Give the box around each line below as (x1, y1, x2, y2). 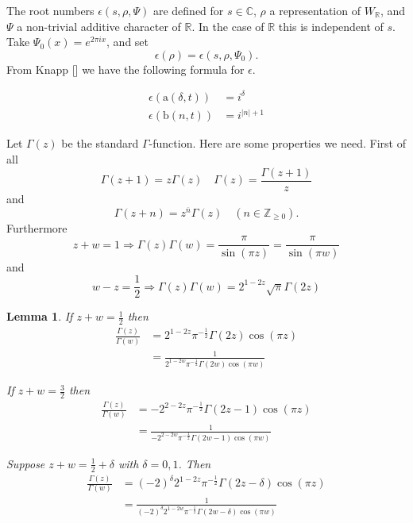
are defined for (152, 2, 224, 18)
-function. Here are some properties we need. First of (149, 135, 406, 152)
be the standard (61, 135, 139, 152)
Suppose (6, 455, 45, 471)
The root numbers (6, 2, 95, 18)
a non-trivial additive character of (17, 17, 181, 34)
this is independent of (278, 17, 384, 34)
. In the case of (191, 17, 264, 34)
